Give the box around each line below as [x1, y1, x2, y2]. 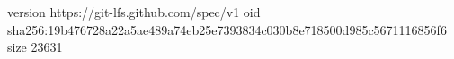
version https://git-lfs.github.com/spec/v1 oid [7, 3, 261, 21]
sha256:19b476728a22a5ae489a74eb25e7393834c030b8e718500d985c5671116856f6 [7, 20, 447, 38]
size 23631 [7, 38, 63, 56]
